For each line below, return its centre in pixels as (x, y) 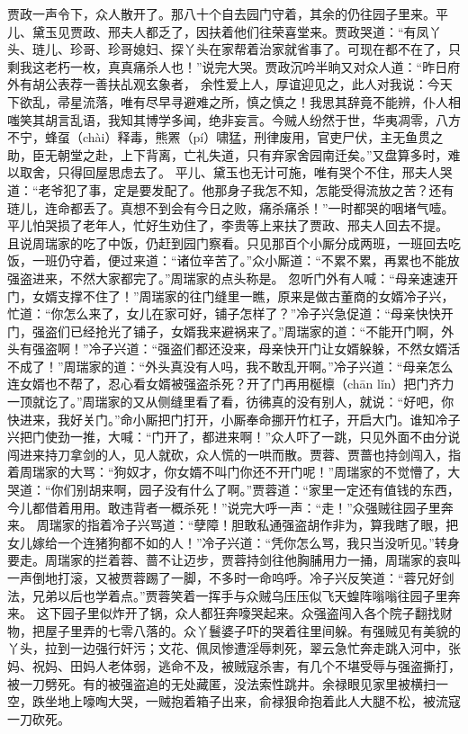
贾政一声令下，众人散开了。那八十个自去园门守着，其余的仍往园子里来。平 (228, 13)
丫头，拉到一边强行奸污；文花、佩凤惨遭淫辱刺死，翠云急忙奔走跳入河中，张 (234, 648)
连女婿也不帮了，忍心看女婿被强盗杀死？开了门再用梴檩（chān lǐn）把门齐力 (231, 384)
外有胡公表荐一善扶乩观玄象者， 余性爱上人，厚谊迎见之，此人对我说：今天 (230, 84)
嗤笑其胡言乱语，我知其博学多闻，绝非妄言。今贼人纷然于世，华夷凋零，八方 (234, 119)
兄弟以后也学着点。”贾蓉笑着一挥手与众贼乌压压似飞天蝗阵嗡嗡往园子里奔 (246, 595)
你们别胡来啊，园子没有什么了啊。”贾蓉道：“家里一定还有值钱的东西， (255, 490)
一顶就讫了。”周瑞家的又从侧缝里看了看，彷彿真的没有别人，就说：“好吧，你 (231, 402)
